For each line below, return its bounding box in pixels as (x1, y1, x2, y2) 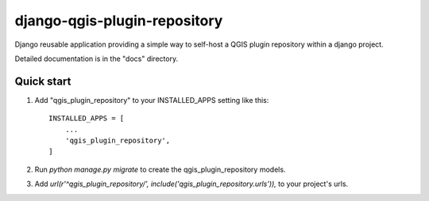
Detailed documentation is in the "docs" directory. (14, 54, 179, 63)
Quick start (14, 74, 71, 88)
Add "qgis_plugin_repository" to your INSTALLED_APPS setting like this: (34, 95, 269, 104)
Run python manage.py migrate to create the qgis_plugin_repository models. (34, 165, 286, 174)
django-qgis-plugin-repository (14, 12, 223, 29)
